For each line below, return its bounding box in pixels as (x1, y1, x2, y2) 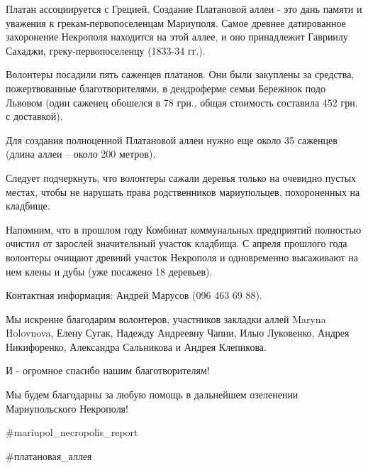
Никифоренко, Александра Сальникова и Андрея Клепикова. (6, 339, 267, 354)
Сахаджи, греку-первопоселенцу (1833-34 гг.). (6, 43, 206, 58)
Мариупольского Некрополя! (6, 401, 128, 415)
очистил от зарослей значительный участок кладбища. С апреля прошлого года (6, 236, 347, 251)
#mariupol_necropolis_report (6, 425, 138, 440)
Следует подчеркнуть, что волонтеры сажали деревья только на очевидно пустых (6, 170, 357, 185)
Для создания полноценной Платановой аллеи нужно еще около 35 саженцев (6, 132, 338, 147)
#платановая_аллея (6, 448, 92, 463)
